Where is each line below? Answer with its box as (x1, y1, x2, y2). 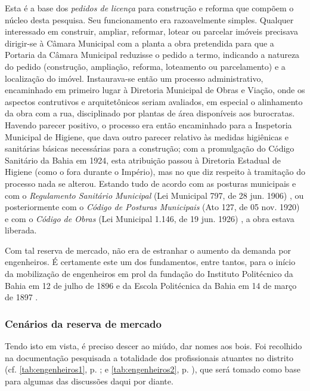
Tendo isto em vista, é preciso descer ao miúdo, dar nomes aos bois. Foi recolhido (5, 340, 302, 352)
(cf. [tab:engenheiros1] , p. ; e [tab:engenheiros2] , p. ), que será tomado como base (5, 363, 300, 375)
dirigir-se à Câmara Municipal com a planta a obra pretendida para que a (5, 36, 274, 49)
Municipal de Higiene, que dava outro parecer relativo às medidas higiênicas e (5, 130, 289, 143)
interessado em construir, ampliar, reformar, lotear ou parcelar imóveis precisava (5, 25, 298, 38)
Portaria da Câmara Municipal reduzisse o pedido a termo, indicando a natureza (5, 48, 300, 61)
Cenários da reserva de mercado (5, 316, 162, 331)
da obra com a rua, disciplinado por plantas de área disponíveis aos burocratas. (5, 107, 295, 119)
